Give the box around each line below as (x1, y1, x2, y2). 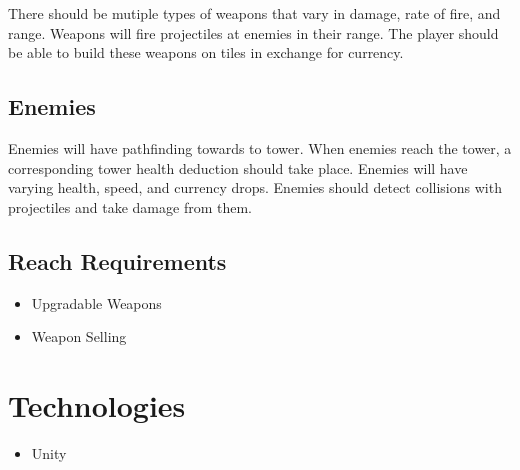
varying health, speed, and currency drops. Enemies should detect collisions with (8, 177, 502, 198)
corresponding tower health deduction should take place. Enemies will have (8, 157, 468, 178)
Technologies (8, 384, 186, 425)
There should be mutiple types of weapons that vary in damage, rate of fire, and (8, 3, 501, 23)
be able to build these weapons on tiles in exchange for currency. (8, 42, 404, 63)
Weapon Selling (31, 326, 127, 347)
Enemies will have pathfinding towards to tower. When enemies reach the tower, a (8, 137, 512, 158)
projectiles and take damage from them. (8, 196, 252, 217)
